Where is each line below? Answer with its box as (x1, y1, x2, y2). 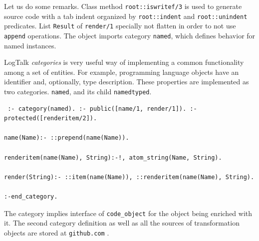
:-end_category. (4, 193, 58, 200)
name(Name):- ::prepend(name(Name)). (4, 134, 129, 142)
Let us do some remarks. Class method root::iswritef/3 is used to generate (4, 1, 242, 11)
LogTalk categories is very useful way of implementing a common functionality (4, 57, 244, 67)
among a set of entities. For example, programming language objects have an (4, 66, 239, 77)
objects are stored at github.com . (4, 227, 109, 238)
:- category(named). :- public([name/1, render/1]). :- (7, 105, 197, 112)
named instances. (4, 40, 56, 50)
